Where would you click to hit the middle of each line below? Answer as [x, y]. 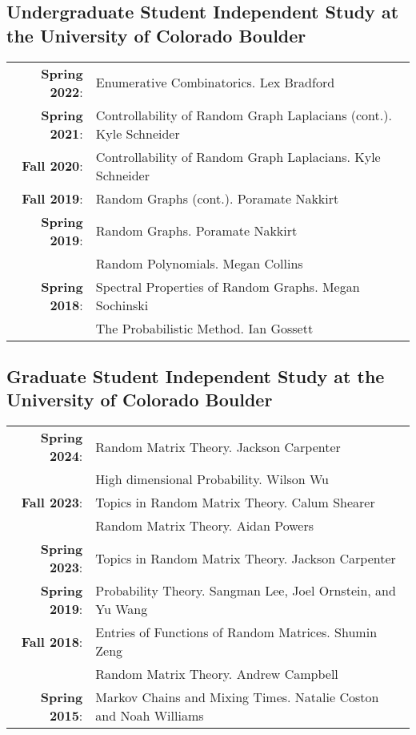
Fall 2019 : [52, 198]
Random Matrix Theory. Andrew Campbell [217, 674]
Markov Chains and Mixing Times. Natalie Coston [237, 697]
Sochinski [122, 305]
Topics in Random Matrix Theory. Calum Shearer [235, 503]
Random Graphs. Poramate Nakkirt [196, 231]
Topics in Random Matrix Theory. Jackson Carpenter [246, 558]
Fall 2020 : [52, 166]
